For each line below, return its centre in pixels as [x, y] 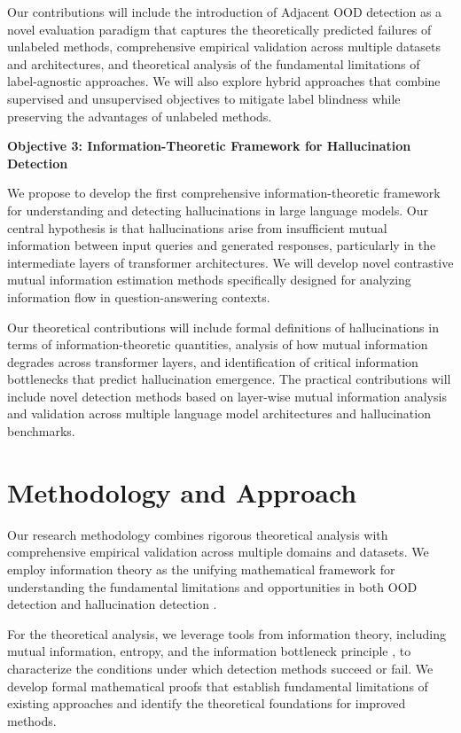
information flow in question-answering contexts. [139, 296]
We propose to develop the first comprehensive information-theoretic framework [224, 193]
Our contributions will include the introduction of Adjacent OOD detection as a [225, 12]
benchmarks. [41, 431]
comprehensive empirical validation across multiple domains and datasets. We [218, 552]
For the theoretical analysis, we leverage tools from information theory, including [227, 633]
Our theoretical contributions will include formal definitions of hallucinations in [223, 327]
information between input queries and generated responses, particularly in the [222, 245]
